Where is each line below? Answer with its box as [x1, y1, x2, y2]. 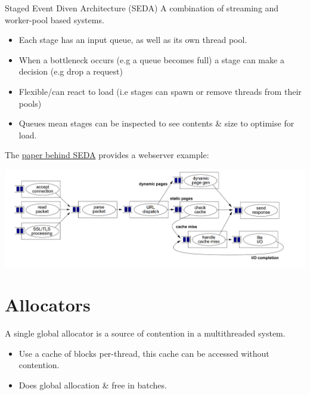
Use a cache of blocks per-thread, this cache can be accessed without [18, 347, 269, 359]
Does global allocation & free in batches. [18, 379, 167, 391]
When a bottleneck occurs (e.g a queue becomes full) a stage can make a [18, 53, 284, 66]
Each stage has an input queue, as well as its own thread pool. [18, 33, 247, 46]
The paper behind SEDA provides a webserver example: [5, 149, 209, 161]
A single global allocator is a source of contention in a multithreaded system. [5, 327, 286, 340]
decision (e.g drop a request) [18, 65, 123, 78]
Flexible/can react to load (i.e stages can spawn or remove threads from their [18, 85, 302, 97]
